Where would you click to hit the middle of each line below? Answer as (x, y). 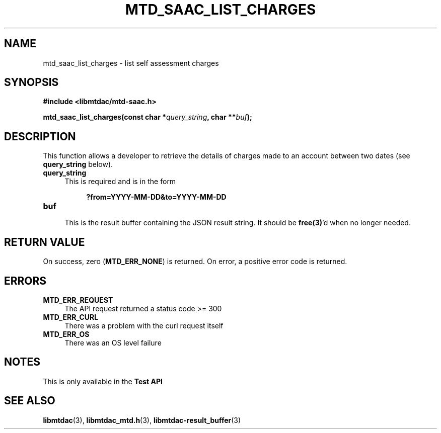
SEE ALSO (30, 401)
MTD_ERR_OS (66, 334)
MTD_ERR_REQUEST (78, 300)
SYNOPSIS (31, 82)
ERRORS (25, 281)
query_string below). (78, 164)
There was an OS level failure (113, 342)
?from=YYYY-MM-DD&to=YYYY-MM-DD (156, 197)
